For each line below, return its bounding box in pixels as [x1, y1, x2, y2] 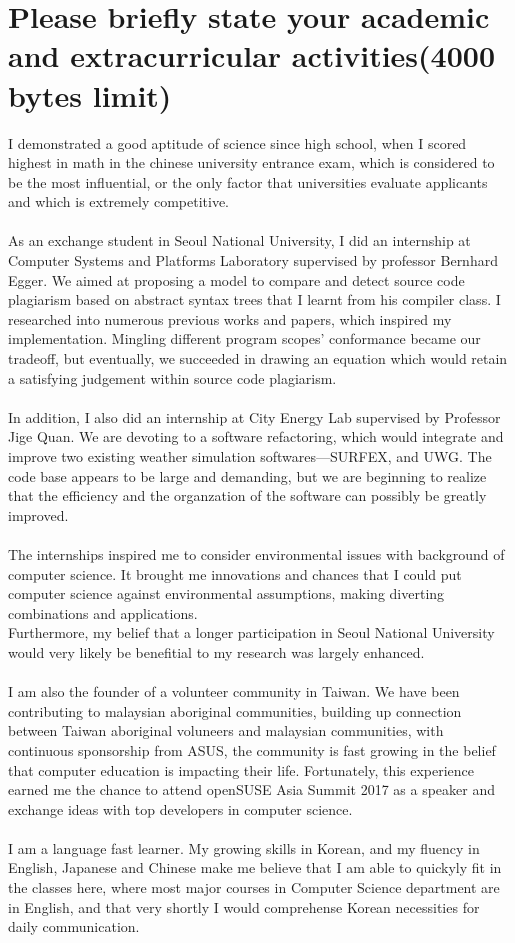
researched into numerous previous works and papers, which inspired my [8, 308, 452, 329]
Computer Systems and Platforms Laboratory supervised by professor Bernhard [8, 250, 498, 271]
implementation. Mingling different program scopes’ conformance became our [8, 328, 481, 349]
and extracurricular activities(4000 [8, 35, 495, 76]
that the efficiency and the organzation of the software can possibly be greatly [8, 485, 487, 506]
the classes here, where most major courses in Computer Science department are [8, 877, 500, 898]
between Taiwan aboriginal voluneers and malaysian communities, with [8, 720, 444, 741]
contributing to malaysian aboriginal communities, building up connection [8, 700, 462, 721]
